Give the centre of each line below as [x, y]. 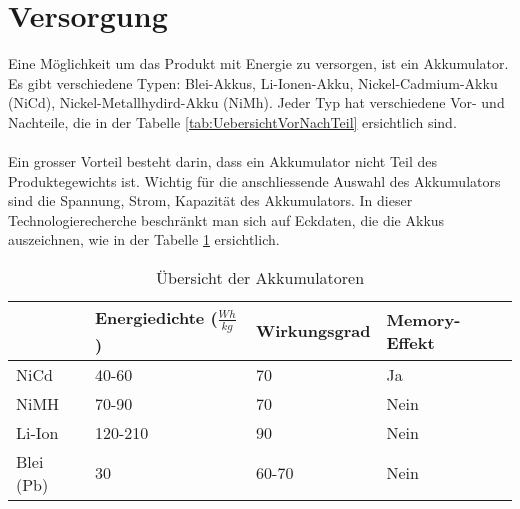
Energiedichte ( [156, 318]
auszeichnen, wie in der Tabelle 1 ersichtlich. [144, 239]
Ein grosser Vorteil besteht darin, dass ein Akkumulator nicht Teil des [223, 161]
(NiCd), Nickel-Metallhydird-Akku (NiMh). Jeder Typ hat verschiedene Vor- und [256, 102]
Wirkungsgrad [313, 331]
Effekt [410, 342]
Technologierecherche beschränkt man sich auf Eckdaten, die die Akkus [226, 219]
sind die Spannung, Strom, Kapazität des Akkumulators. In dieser [210, 200]
